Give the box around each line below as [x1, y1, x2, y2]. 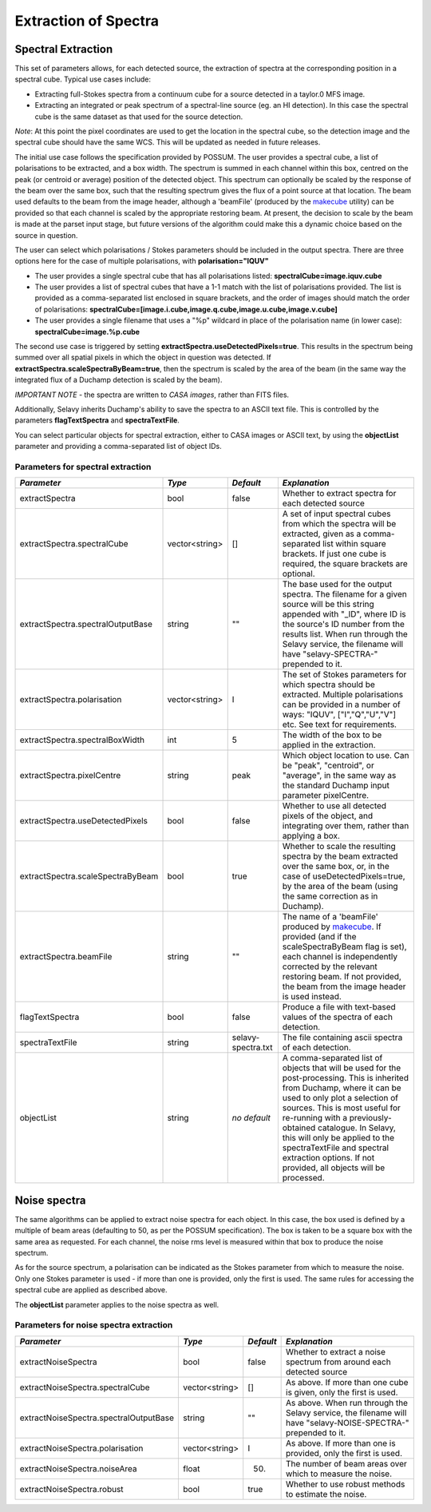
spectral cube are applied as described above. [14, 1285, 168, 1295]
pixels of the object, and [282, 811, 374, 822]
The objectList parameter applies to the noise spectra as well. [14, 1300, 219, 1309]
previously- [349, 1113, 392, 1124]
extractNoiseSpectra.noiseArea [19, 1462, 137, 1474]
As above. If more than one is [286, 1438, 396, 1449]
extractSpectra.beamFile [19, 951, 113, 962]
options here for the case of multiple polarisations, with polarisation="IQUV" [14, 256, 269, 266]
